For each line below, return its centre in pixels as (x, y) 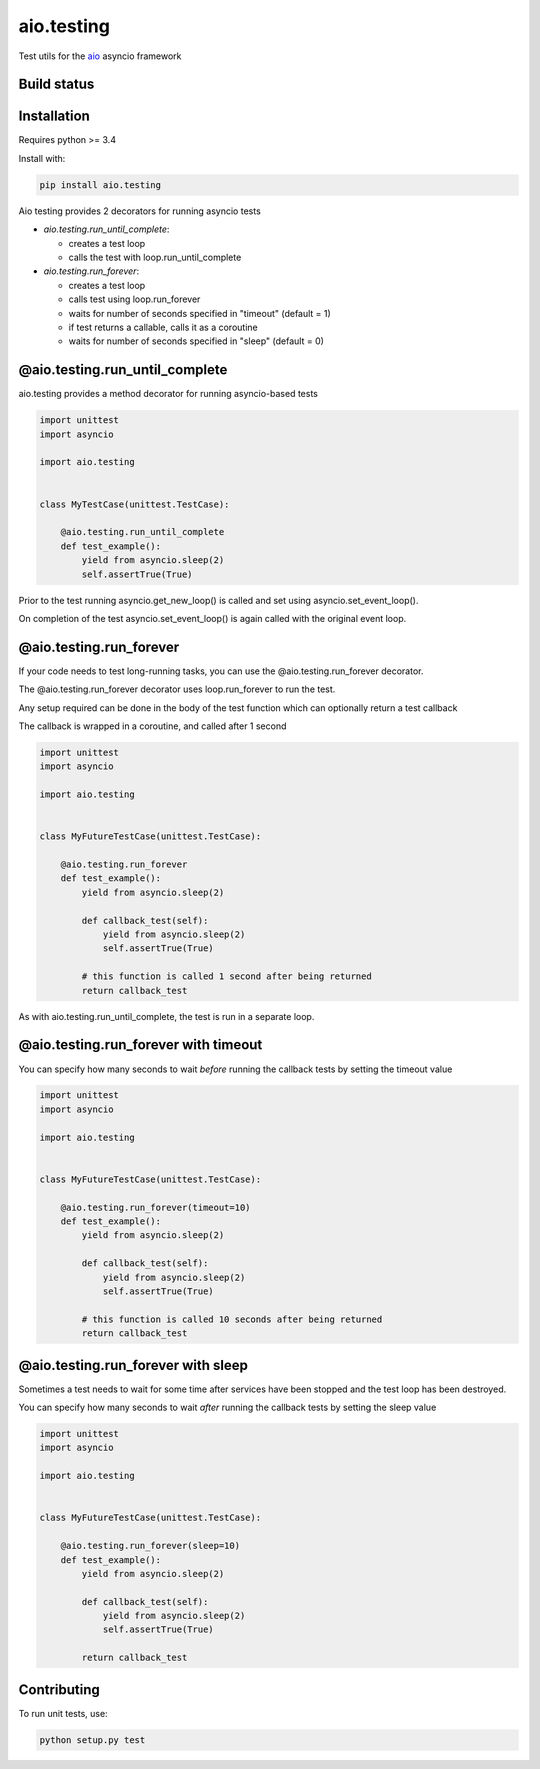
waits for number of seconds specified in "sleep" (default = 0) (196, 341)
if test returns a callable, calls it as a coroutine (163, 327)
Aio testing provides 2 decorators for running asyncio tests (140, 211)
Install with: (42, 158)
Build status (56, 84)
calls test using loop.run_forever (134, 299)
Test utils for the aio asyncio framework (100, 56)
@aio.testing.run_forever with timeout (140, 1045)
